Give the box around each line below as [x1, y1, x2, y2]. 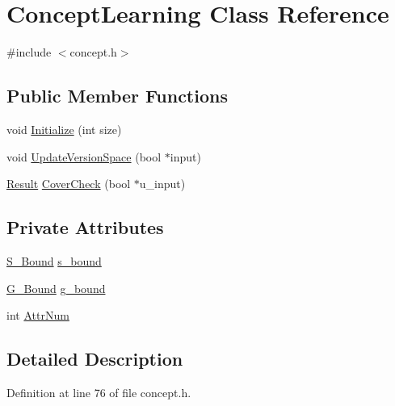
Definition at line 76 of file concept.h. [6, 383, 191, 400]
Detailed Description [6, 346, 183, 371]
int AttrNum [6, 307, 69, 324]
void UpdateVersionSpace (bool [6, 148, 162, 165]
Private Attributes [6, 215, 164, 240]
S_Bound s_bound [6, 252, 102, 269]
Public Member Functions [6, 83, 228, 108]
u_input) [139, 175, 186, 192]
